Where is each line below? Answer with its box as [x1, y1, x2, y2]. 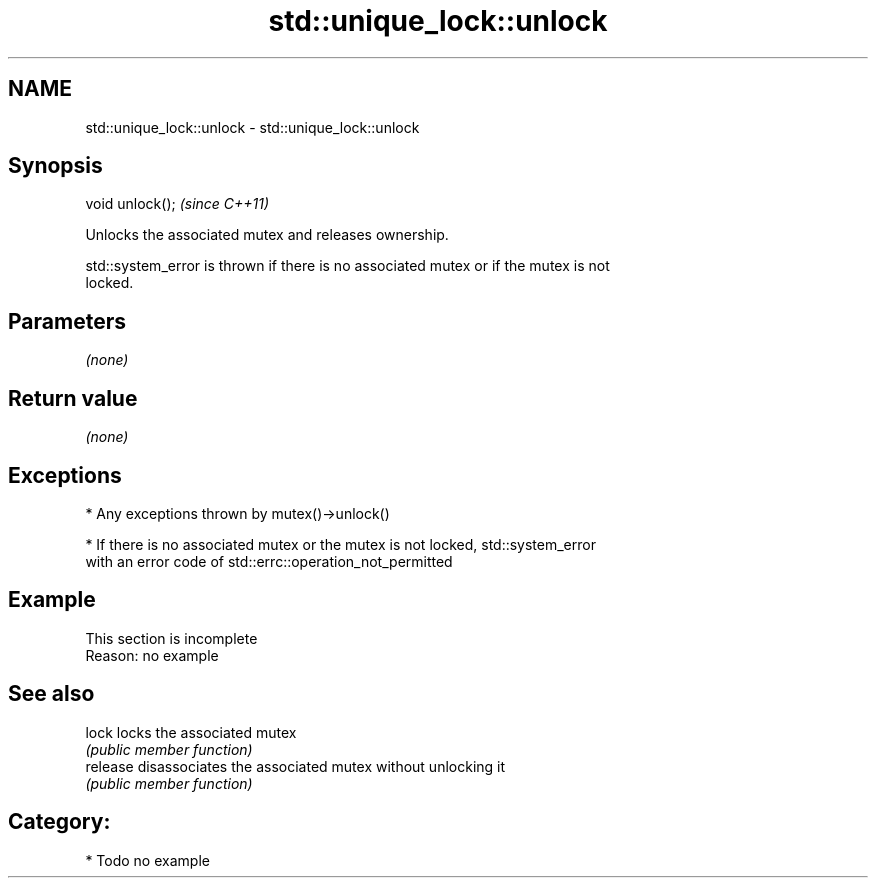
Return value [8, 385, 138, 411]
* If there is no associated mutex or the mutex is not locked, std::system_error [85, 535, 596, 553]
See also [8, 681, 95, 707]
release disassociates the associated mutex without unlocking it [85, 757, 506, 775]
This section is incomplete [85, 629, 258, 647]
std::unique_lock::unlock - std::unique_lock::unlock [85, 118, 420, 136]
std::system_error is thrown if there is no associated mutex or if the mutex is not [85, 257, 610, 275]
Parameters [8, 308, 126, 334]
